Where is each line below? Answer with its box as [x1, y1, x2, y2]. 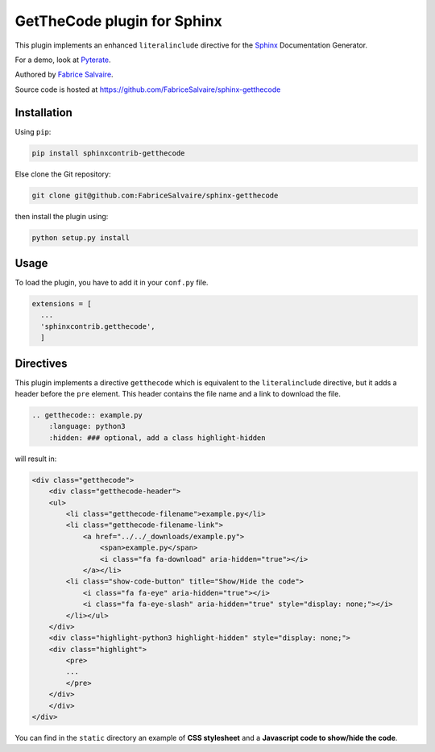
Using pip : [14, 127, 52, 136]
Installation [14, 106, 72, 119]
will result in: [14, 454, 57, 463]
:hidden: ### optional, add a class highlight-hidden [48, 433, 266, 442]
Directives [14, 356, 68, 370]
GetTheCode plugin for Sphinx [14, 12, 223, 30]
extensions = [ [31, 299, 92, 309]
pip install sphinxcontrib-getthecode [31, 148, 185, 157]
